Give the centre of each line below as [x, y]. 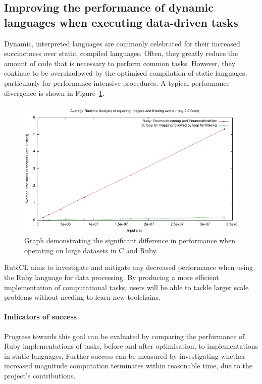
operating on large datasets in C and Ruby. [91, 250]
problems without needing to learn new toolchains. [82, 297]
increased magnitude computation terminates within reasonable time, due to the [128, 366]
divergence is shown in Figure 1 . [54, 93]
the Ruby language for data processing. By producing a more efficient [112, 277]
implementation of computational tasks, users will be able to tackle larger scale [126, 287]
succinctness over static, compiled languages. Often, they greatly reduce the [121, 53]
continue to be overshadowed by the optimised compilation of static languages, [126, 73]
